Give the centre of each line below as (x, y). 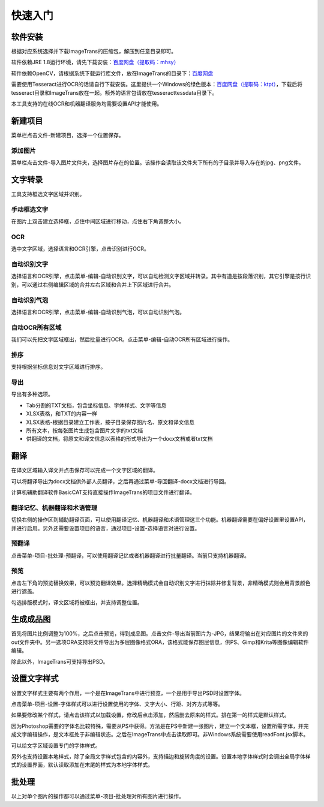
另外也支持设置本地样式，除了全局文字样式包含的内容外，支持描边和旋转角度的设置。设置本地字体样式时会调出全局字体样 (161, 756)
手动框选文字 (30, 209)
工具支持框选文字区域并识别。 (48, 194)
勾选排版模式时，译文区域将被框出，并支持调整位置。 (77, 602)
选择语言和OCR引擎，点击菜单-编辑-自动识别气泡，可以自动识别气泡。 (98, 312)
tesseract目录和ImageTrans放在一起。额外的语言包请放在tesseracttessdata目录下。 (114, 92)
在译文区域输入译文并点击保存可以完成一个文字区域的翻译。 (85, 470)
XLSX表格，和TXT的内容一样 (61, 414)
